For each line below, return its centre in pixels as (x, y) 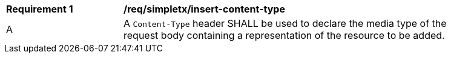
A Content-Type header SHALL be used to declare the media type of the (285, 23)
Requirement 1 (40, 9)
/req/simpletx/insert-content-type (204, 9)
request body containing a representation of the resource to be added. (284, 35)
